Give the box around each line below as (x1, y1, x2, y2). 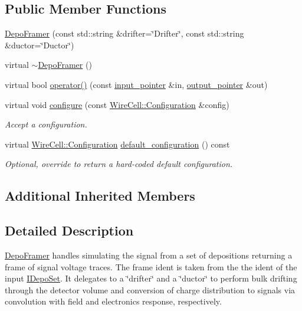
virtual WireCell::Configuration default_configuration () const (5, 138, 230, 150)
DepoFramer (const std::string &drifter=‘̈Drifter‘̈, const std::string (5, 27, 244, 40)
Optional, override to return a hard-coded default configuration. (5, 158, 233, 170)
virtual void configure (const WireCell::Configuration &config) (5, 98, 229, 110)
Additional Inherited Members (5, 186, 195, 205)
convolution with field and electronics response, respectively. (5, 295, 222, 307)
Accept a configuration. (5, 118, 87, 130)
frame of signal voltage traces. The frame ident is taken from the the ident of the (5, 260, 297, 273)
